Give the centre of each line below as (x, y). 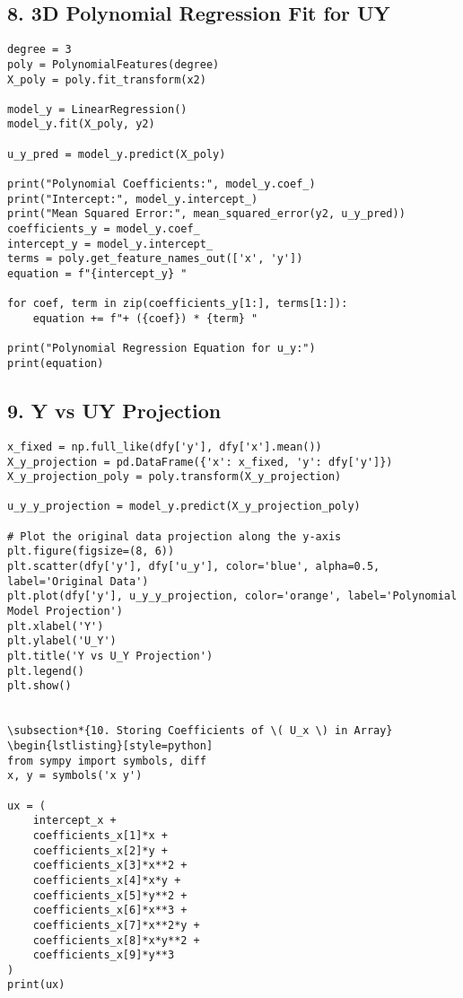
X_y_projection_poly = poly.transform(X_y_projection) (175, 477)
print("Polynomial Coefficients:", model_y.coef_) (162, 184)
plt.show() (39, 686)
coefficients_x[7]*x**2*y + (116, 925)
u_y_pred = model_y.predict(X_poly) (117, 154)
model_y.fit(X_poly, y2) (81, 124)
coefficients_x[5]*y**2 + (110, 895)
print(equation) (56, 363)
